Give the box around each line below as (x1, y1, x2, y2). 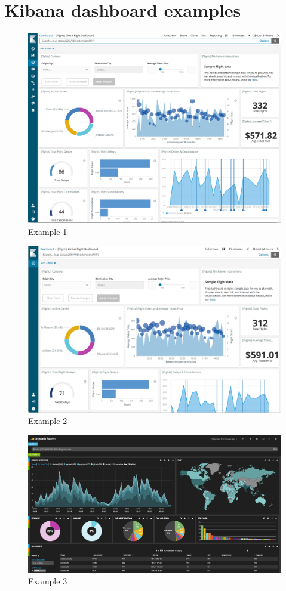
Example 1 (28, 225, 67, 237)
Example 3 (28, 575, 67, 587)
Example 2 (28, 414, 67, 427)
